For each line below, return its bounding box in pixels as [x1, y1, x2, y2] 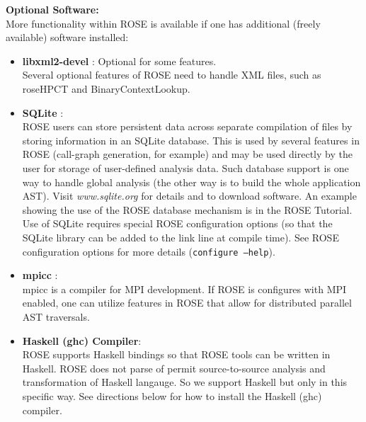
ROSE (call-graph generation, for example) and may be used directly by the [22, 147, 353, 161]
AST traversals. [22, 309, 90, 324]
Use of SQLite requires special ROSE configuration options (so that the [22, 216, 333, 231]
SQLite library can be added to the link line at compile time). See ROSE [22, 229, 339, 244]
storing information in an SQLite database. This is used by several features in [22, 132, 360, 147]
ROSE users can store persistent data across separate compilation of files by [22, 119, 353, 134]
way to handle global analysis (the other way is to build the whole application [22, 174, 361, 189]
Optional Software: [6, 2, 99, 16]
